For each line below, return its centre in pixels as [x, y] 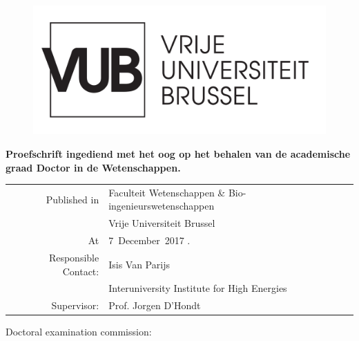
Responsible [74, 257]
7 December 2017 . [149, 240]
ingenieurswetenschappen [162, 206]
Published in [72, 199]
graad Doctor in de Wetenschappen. [93, 167]
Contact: [81, 271]
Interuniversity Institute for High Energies [198, 288]
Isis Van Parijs [139, 264]
